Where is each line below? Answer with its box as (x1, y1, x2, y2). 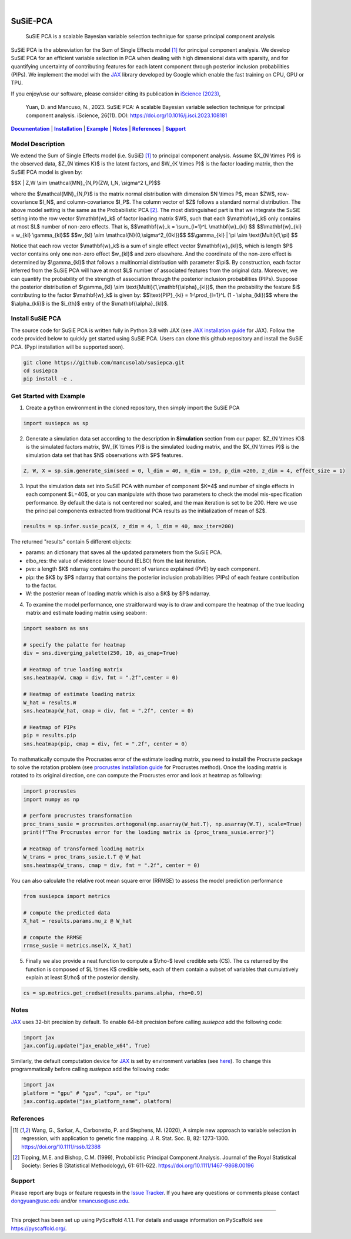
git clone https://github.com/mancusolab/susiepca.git (23, 359, 185, 366)
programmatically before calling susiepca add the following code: (11, 1066, 170, 1073)
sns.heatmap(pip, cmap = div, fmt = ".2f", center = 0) (23, 740, 188, 747)
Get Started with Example (11, 392, 85, 400)
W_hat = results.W (23, 699, 76, 706)
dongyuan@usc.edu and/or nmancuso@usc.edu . (11, 1197, 130, 1204)
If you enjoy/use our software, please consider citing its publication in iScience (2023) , (11, 90, 221, 97)
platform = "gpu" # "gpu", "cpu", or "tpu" (23, 1089, 151, 1096)
